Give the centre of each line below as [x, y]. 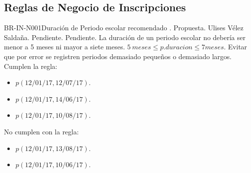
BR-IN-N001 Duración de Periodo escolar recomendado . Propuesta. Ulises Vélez [124, 28]
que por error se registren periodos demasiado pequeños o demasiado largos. [118, 56]
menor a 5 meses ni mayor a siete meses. [65, 47]
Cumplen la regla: [31, 66]
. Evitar [235, 47]
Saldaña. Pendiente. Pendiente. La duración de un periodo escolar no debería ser [125, 37]
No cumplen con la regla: [41, 131]
